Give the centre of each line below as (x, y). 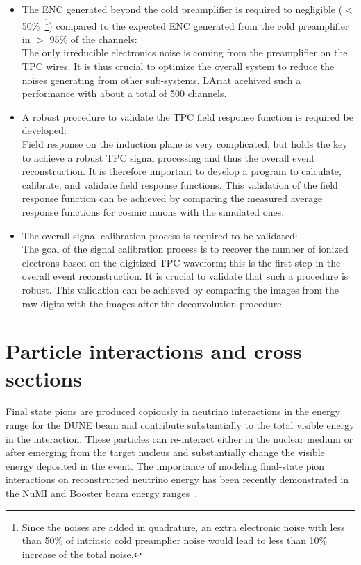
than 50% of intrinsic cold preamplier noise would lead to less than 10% (175, 540)
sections (44, 378)
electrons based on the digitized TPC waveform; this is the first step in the (181, 262)
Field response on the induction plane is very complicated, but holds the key (185, 144)
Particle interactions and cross (154, 351)
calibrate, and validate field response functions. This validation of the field (180, 184)
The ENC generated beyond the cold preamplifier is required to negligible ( (182, 9)
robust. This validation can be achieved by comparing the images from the (180, 289)
